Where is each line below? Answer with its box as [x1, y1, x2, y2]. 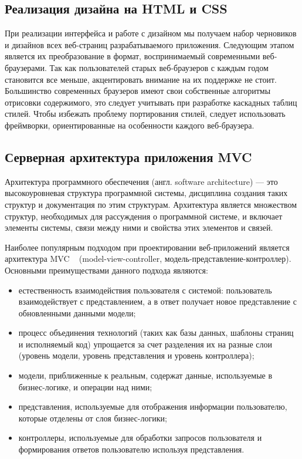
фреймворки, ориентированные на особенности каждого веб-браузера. [5, 119, 255, 131]
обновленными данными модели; [18, 306, 136, 319]
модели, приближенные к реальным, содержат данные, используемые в [18, 369, 273, 382]
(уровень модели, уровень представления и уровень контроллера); [18, 349, 255, 362]
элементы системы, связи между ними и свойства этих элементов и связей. [5, 221, 273, 234]
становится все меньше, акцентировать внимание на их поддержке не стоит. [5, 73, 277, 85]
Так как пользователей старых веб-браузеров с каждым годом [49, 61, 269, 73]
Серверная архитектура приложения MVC [5, 147, 252, 166]
